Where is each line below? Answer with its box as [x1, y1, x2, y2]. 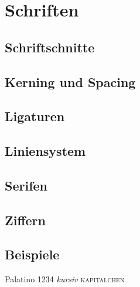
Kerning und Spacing [5, 72, 136, 91]
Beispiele [5, 245, 60, 263]
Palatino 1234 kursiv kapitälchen [5, 273, 125, 285]
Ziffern [5, 211, 46, 229]
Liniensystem [5, 142, 86, 160]
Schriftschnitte [5, 38, 95, 56]
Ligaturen [5, 107, 65, 125]
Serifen [5, 176, 47, 194]
